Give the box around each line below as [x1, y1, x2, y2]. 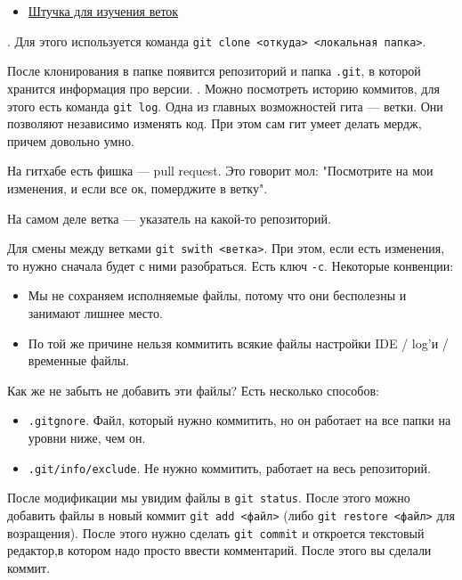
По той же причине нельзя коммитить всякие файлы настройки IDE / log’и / [28, 333, 449, 352]
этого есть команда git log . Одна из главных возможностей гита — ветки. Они [7, 96, 443, 115]
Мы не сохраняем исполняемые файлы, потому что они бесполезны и [28, 286, 407, 305]
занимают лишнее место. [28, 304, 163, 323]
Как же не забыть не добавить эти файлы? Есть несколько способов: [7, 380, 379, 399]
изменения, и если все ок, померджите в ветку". [7, 178, 268, 197]
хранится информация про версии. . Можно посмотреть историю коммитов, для [7, 78, 440, 97]
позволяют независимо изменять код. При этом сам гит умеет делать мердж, [7, 114, 422, 133]
